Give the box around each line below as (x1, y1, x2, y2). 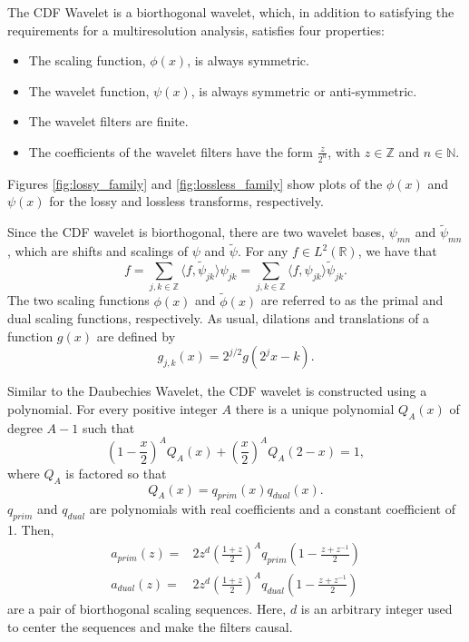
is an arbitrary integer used (300, 598, 453, 617)
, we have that (357, 242, 437, 261)
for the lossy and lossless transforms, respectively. (49, 192, 324, 211)
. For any (237, 242, 288, 261)
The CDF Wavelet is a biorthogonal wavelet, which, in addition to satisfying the (7, 3, 454, 21)
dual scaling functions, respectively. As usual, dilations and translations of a (7, 309, 430, 328)
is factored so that (65, 463, 167, 482)
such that (82, 418, 135, 437)
